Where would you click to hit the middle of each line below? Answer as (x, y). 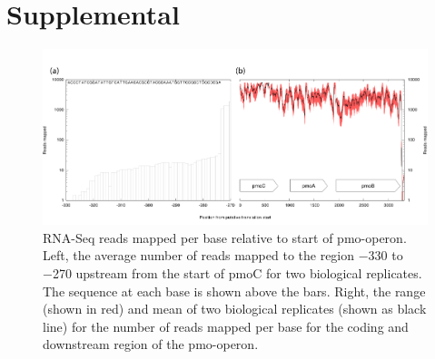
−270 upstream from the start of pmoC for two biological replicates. (232, 273)
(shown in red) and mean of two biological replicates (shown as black (235, 309)
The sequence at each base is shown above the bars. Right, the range (234, 291)
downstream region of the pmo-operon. (151, 344)
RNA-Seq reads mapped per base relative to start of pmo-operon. (225, 237)
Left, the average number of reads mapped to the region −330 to (223, 255)
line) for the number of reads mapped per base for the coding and (226, 326)
